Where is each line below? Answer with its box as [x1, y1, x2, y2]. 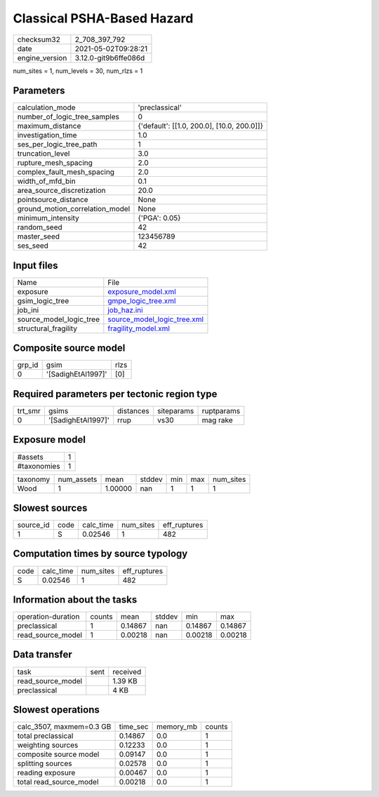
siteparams [157, 406, 194, 415]
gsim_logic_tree [17, 295, 69, 305]
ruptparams [201, 406, 241, 415]
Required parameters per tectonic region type [13, 388, 218, 400]
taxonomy [17, 474, 51, 484]
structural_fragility [17, 323, 77, 333]
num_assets [58, 474, 98, 484]
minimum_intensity [17, 213, 80, 223]
